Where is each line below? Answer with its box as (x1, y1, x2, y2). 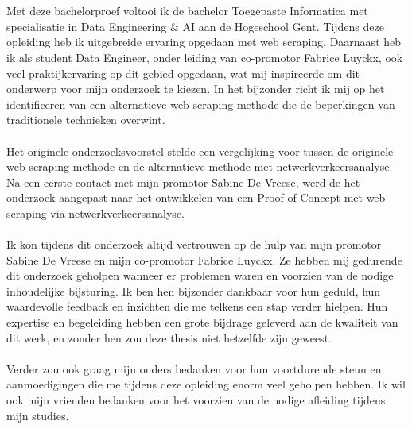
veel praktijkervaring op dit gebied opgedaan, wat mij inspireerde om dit (6, 64, 360, 81)
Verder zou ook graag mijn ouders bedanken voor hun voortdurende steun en (6, 360, 382, 377)
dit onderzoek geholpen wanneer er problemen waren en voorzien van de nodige (6, 267, 394, 284)
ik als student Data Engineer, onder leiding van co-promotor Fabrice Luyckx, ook (6, 48, 403, 65)
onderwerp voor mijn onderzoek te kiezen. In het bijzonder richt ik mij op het (6, 80, 385, 97)
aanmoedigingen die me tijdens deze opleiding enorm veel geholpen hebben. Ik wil (6, 376, 406, 392)
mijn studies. (6, 407, 69, 423)
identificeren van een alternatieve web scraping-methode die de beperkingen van (6, 95, 395, 112)
